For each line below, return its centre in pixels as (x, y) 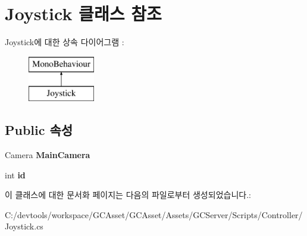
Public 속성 (39, 130)
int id (15, 174)
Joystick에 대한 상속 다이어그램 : (65, 42)
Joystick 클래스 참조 (83, 13)
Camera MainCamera (48, 155)
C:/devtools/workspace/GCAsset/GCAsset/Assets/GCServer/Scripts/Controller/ (154, 214)
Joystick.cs (24, 226)
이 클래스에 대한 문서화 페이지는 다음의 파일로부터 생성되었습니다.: (128, 195)
